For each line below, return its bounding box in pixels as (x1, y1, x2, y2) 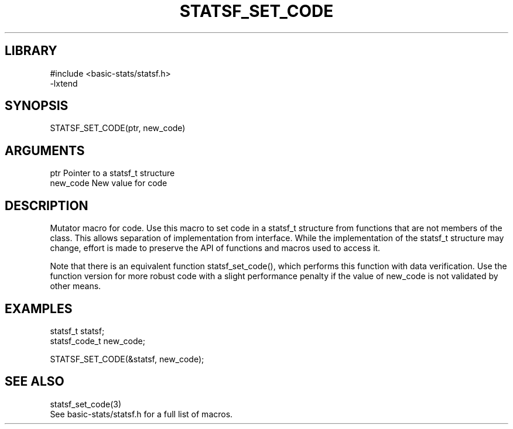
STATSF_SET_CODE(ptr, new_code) (50, 123, 186, 133)
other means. (50, 281, 101, 291)
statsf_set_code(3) (50, 399, 121, 409)
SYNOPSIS (5, 98, 69, 114)
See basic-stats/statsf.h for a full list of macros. (50, 409, 233, 419)
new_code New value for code (50, 178, 167, 188)
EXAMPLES (5, 301, 73, 316)
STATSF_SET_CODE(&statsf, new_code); (50, 354, 204, 364)
